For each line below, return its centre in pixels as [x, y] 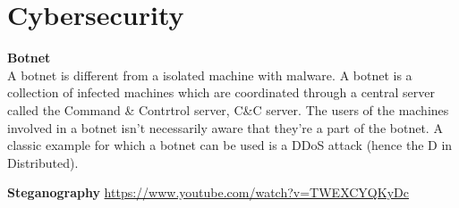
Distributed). [43, 162]
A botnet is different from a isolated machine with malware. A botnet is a [210, 75]
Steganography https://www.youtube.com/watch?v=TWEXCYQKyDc [208, 192]
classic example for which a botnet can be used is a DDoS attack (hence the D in [230, 145]
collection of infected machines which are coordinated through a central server [221, 92]
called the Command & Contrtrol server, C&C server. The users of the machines [228, 109]
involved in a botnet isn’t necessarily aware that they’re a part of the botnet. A [225, 127]
